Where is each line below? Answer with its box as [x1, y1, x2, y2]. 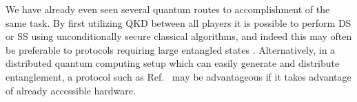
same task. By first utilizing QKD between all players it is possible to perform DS [6, 15, 351, 30]
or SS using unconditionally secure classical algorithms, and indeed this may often [6, 29, 352, 43]
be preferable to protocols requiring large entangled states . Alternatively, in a [6, 42, 336, 57]
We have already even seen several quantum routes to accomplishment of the [6, 2, 330, 16]
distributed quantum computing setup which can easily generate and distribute [6, 56, 340, 70]
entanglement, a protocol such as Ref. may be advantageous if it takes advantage [6, 69, 351, 83]
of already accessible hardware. [6, 83, 136, 97]
